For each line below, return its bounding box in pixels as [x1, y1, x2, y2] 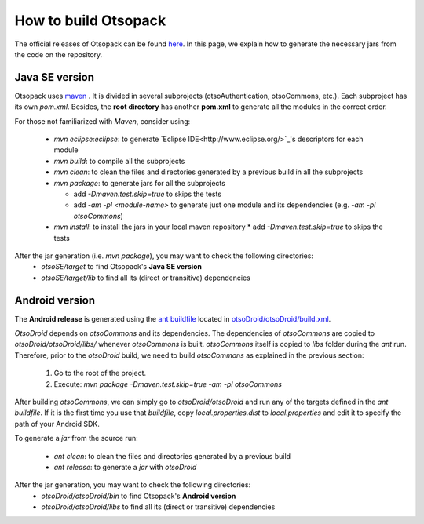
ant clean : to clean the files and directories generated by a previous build [53, 451, 291, 460]
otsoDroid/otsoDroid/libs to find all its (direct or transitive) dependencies [41, 502, 276, 511]
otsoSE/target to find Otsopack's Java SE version [41, 262, 203, 271]
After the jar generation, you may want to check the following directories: [14, 480, 251, 489]
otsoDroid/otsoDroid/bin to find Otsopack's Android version [41, 491, 236, 500]
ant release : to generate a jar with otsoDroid [53, 462, 197, 471]
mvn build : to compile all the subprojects [53, 156, 185, 166]
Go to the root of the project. [53, 369, 147, 378]
